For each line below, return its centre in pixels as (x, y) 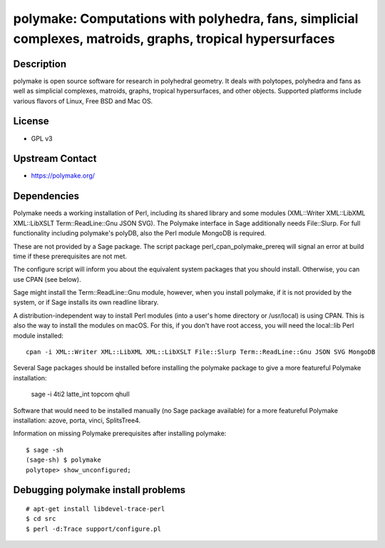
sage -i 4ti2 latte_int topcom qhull (80, 394)
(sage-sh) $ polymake (63, 460)
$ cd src (41, 519)
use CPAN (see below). (47, 279)
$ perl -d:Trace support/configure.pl (94, 529)
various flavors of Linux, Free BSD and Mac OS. (83, 101)
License (31, 121)
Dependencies (46, 196)
